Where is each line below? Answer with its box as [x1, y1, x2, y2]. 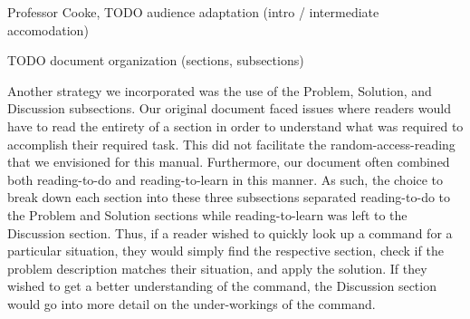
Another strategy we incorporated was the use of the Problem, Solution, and [7, 81, 432, 100]
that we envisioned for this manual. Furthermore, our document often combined [7, 152, 450, 171]
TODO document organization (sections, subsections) [7, 51, 304, 70]
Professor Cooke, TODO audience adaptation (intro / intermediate [7, 3, 379, 21]
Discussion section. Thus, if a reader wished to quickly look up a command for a [7, 223, 453, 242]
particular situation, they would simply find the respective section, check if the [7, 241, 444, 260]
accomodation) [7, 20, 89, 39]
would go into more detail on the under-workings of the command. [7, 294, 376, 313]
